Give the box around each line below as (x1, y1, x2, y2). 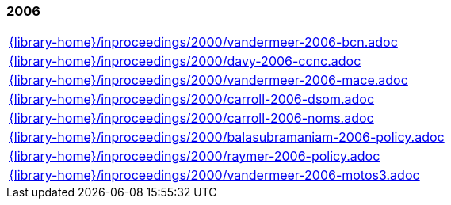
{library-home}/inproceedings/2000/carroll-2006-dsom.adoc (9, 91, 375, 108)
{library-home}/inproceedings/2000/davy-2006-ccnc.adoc (9, 53, 361, 70)
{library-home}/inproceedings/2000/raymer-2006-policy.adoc (9, 148, 380, 165)
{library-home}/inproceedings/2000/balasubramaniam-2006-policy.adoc (9, 129, 445, 146)
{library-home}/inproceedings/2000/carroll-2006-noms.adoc (9, 110, 374, 127)
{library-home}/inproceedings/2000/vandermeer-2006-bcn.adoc (9, 34, 398, 51)
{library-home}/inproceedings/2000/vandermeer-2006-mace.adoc (9, 72, 408, 89)
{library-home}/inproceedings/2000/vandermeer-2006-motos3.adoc (9, 167, 420, 184)
